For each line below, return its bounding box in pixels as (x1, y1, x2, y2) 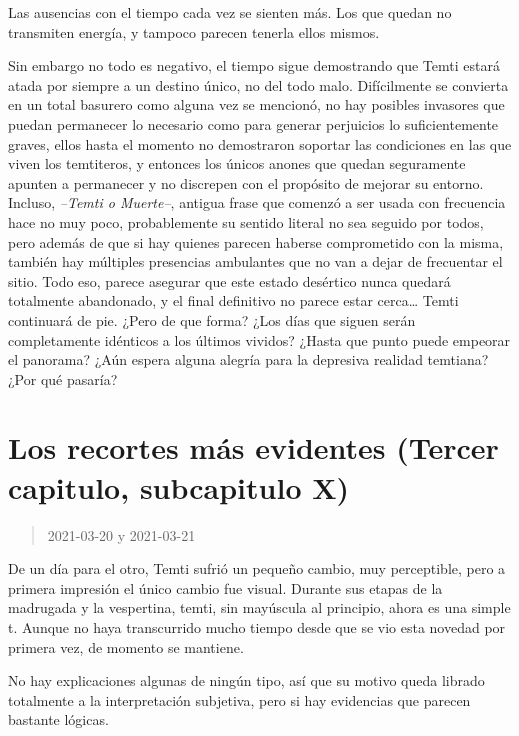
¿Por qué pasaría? (8, 368, 118, 389)
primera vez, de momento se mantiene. (8, 636, 244, 657)
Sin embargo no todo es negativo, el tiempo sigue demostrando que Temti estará (8, 55, 500, 76)
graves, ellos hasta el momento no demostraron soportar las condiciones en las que (8, 133, 512, 154)
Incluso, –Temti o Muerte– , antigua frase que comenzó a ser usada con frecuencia (8, 192, 506, 213)
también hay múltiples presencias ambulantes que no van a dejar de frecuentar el (8, 251, 503, 272)
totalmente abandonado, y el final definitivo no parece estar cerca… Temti (8, 290, 459, 311)
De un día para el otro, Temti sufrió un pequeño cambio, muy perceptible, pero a (8, 558, 506, 579)
